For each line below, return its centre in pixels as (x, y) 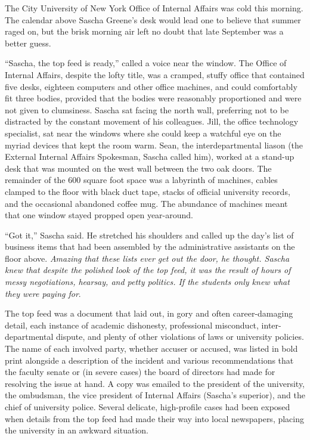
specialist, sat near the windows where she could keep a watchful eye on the (143, 133)
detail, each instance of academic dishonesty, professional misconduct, (132, 325)
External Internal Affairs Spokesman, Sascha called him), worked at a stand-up (150, 157)
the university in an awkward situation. (77, 430)
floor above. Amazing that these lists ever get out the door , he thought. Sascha (147, 258)
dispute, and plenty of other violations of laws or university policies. (180, 337)
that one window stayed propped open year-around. (99, 215)
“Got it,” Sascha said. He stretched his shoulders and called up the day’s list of (149, 235)
